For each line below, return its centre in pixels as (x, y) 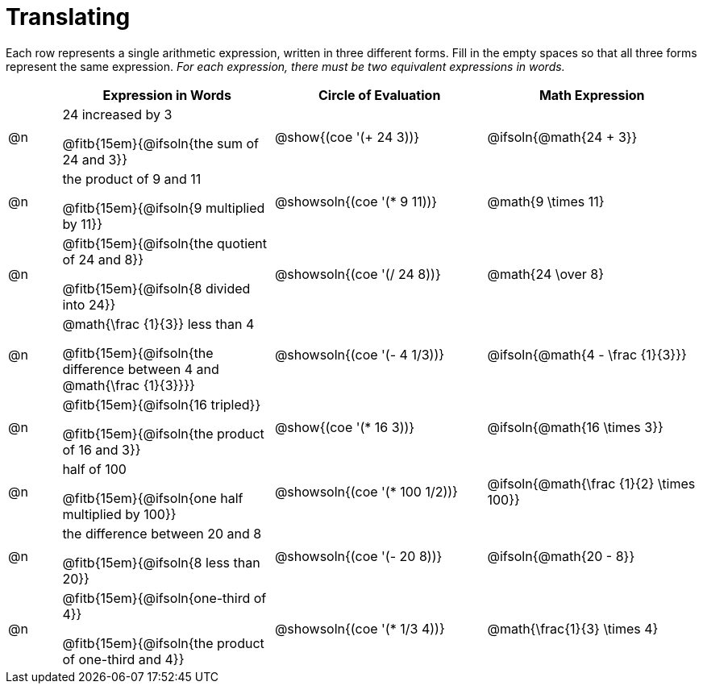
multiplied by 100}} (119, 514)
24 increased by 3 (117, 114)
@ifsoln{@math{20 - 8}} (561, 556)
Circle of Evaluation (380, 95)
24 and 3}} (95, 159)
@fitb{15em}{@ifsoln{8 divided (156, 288)
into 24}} (89, 304)
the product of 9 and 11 (132, 179)
